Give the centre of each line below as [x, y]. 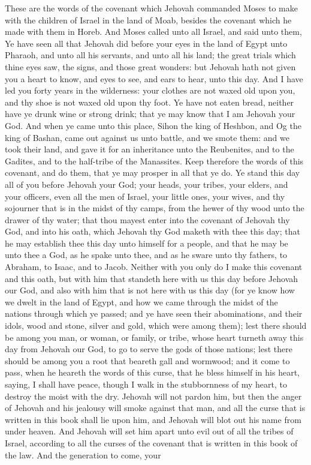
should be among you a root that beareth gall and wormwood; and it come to [147, 360]
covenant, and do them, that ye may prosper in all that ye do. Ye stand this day [153, 172]
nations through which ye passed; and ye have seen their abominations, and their [154, 313]
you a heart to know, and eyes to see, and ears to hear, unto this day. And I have [154, 78]
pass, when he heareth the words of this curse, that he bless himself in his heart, [152, 372]
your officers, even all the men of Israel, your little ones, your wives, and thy [145, 196]
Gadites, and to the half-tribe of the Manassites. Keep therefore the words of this [154, 160]
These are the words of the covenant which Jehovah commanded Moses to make [151, 8]
